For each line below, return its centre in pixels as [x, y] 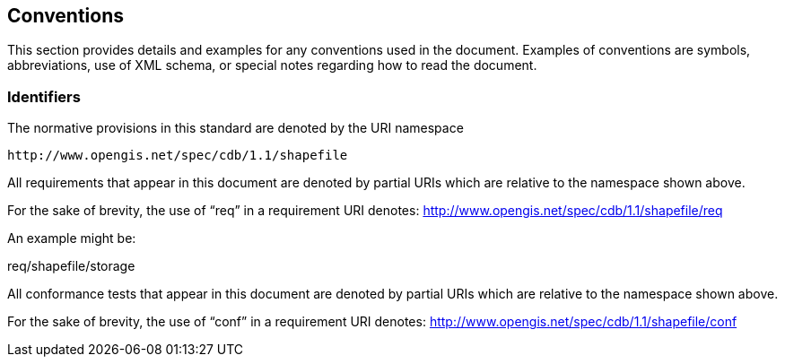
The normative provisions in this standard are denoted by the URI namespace [235, 128]
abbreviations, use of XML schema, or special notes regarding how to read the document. [272, 65]
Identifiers [44, 96]
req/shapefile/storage [71, 266]
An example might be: [72, 238]
